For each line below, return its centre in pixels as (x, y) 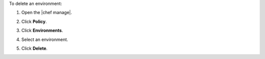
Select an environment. (45, 39)
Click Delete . (34, 48)
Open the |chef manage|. (47, 13)
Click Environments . (42, 30)
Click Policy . (34, 21)
